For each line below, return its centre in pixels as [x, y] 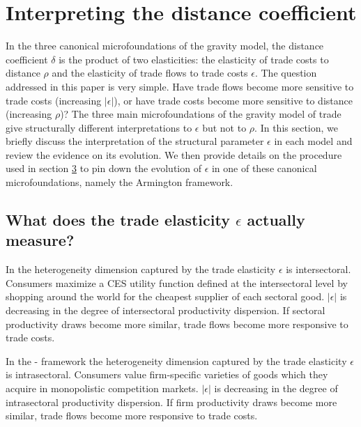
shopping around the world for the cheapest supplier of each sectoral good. [165, 296]
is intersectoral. [318, 269]
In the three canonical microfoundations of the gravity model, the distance [165, 46]
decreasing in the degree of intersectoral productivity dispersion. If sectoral [166, 310]
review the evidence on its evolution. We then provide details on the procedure [174, 154]
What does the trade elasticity [118, 220]
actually [276, 220]
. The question [286, 73]
